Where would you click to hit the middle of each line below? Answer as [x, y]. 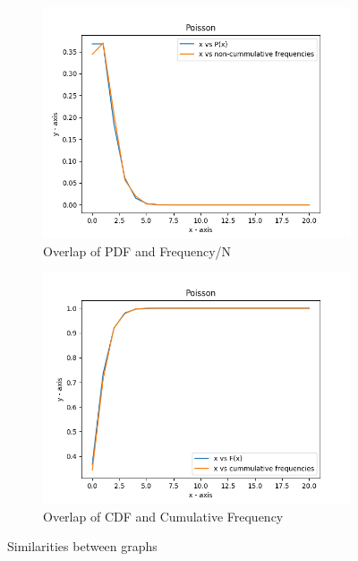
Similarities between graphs [82, 546]
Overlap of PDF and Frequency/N [137, 250]
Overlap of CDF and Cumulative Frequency [163, 516]
